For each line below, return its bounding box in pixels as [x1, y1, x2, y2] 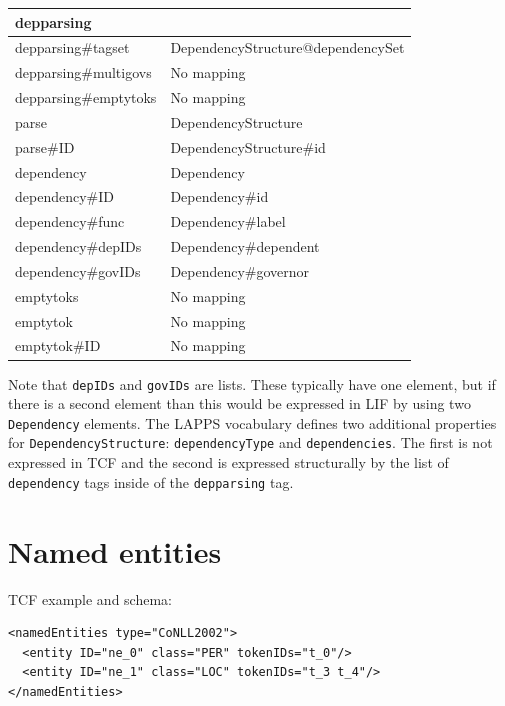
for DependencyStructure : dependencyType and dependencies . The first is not [8, 432, 493, 453]
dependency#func [15, 211, 125, 232]
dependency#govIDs [15, 260, 141, 281]
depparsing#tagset [15, 37, 130, 58]
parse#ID [15, 136, 75, 157]
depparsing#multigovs [15, 62, 152, 83]
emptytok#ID [15, 335, 101, 356]
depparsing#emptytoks [15, 87, 157, 108]
